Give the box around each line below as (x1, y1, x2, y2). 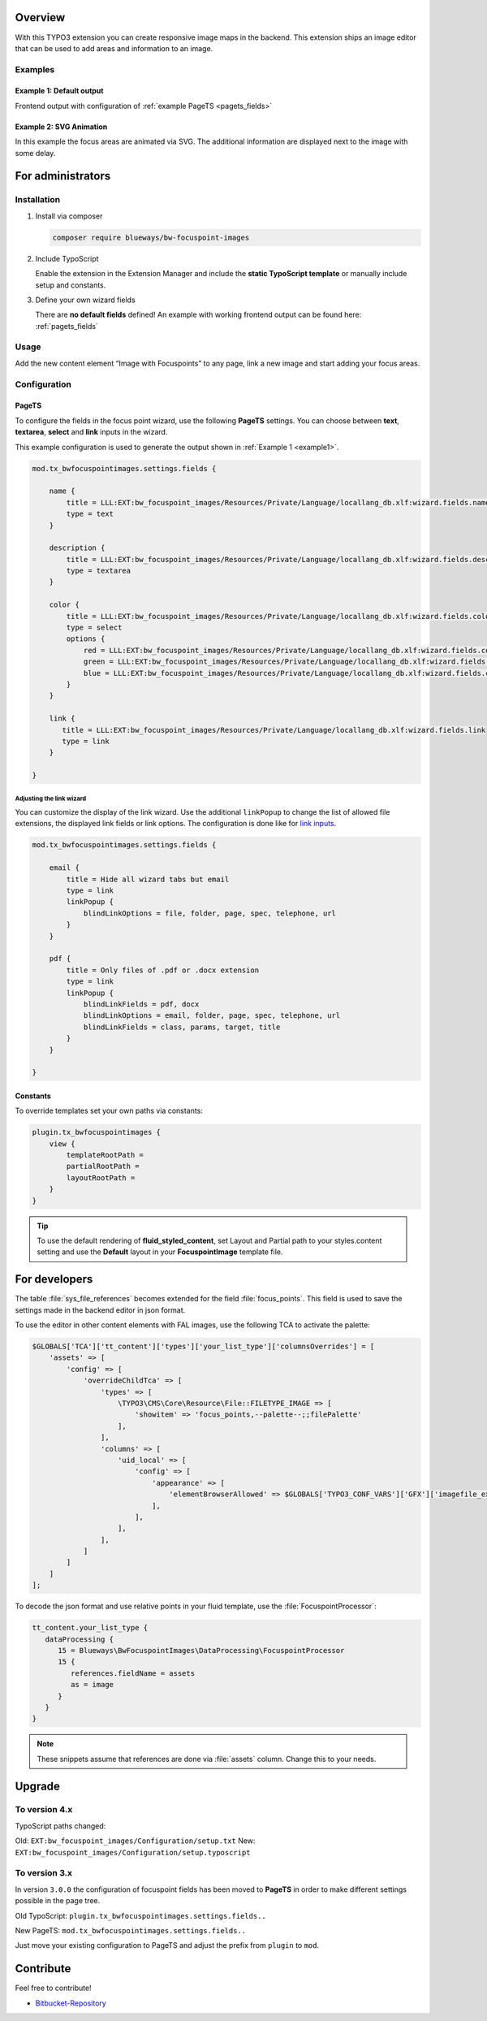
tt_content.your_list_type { (32, 1623, 149, 1633)
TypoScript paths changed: (15, 1820, 106, 1831)
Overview (15, 11, 66, 24)
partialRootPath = (66, 1162, 140, 1171)
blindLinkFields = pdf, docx (83, 999, 200, 1009)
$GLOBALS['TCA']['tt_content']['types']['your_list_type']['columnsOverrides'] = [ (32, 1342, 375, 1352)
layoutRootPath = (66, 1173, 136, 1182)
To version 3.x (15, 1867, 73, 1879)
